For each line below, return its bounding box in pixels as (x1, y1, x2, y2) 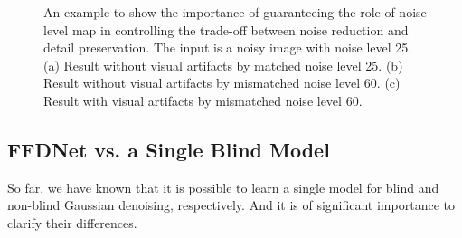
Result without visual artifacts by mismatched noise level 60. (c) (43, 73, 401, 92)
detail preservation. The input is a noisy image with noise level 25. (43, 38, 412, 57)
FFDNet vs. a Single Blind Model (7, 135, 330, 163)
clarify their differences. (7, 213, 137, 232)
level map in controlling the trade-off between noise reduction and (43, 20, 409, 39)
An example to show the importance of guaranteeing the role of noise (43, 3, 427, 21)
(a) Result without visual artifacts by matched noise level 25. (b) (43, 55, 403, 74)
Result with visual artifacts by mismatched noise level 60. (43, 90, 363, 109)
